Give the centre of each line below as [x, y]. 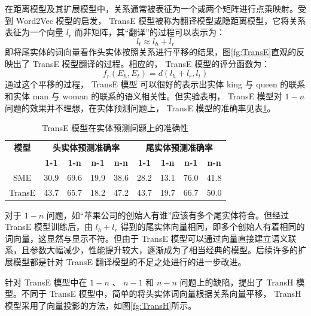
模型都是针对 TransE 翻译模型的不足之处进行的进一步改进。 [129, 262]
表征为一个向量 [34, 32]
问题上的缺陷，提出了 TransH [237, 282]
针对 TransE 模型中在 [46, 282]
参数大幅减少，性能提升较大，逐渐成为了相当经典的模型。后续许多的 [164, 250]
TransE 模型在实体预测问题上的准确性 [115, 128]
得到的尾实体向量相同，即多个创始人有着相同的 [213, 227]
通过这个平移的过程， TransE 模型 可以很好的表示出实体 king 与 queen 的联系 [155, 84]
